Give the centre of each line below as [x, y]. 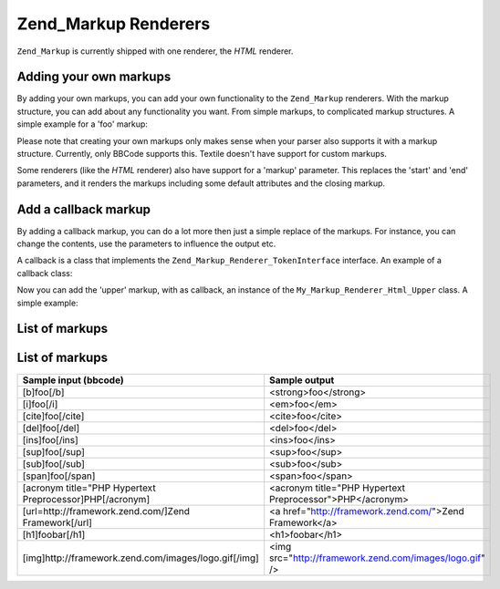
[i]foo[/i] [40, 404]
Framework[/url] [57, 522]
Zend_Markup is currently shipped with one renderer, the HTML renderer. [155, 51]
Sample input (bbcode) [73, 380]
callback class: [45, 273]
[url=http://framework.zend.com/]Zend [106, 511]
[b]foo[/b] [43, 392]
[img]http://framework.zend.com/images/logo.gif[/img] [141, 558]
